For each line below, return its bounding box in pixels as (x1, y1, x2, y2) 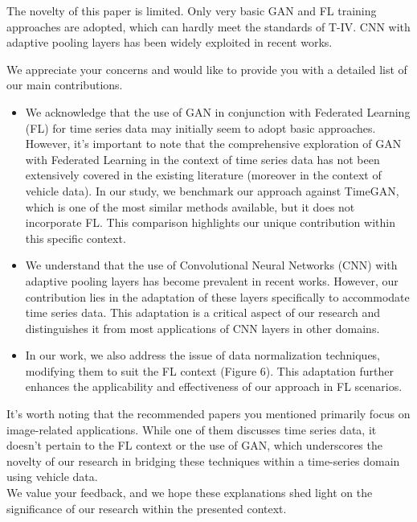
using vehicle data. (6, 468, 98, 485)
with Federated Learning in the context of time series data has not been (25, 150, 380, 167)
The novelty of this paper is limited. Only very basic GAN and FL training (6, 2, 377, 18)
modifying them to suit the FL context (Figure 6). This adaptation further (25, 362, 395, 379)
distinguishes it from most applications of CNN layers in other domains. (25, 319, 380, 336)
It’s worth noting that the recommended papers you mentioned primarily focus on (6, 405, 411, 422)
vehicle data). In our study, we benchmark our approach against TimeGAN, (25, 182, 399, 199)
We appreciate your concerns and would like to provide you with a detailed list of (6, 60, 407, 77)
